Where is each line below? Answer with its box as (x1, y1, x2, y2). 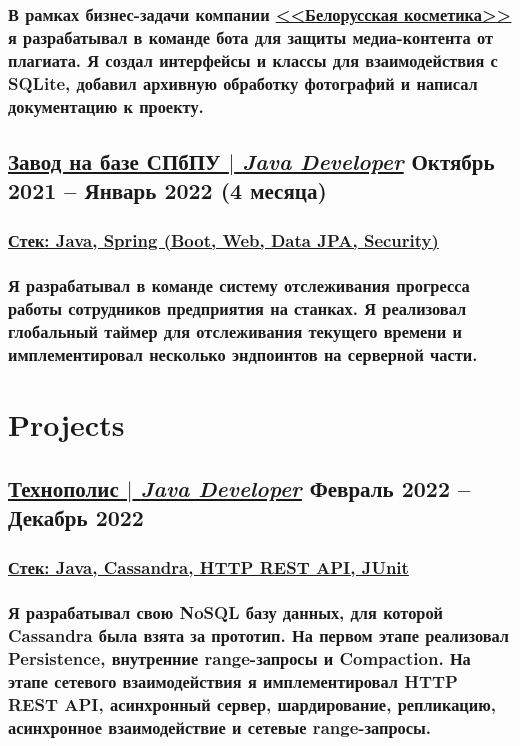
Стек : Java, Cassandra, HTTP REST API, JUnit (8, 554, 409, 579)
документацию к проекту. (8, 93, 204, 118)
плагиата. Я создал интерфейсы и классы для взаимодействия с (8, 47, 498, 72)
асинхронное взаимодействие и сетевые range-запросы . (8, 715, 432, 740)
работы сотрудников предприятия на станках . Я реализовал (8, 296, 467, 321)
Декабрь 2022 (8, 502, 144, 533)
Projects (8, 404, 125, 445)
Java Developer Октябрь (242, 145, 495, 176)
